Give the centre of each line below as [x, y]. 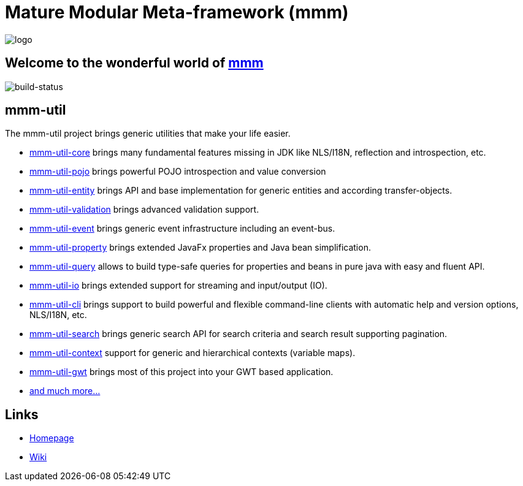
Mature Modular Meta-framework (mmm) [177, 12]
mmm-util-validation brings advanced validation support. [144, 210]
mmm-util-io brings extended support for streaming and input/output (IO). [178, 286]
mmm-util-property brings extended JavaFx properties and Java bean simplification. [200, 248]
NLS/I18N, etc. [58, 315]
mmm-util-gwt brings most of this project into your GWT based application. [181, 372]
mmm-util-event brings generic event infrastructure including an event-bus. [182, 229]
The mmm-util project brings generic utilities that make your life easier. [148, 134]
